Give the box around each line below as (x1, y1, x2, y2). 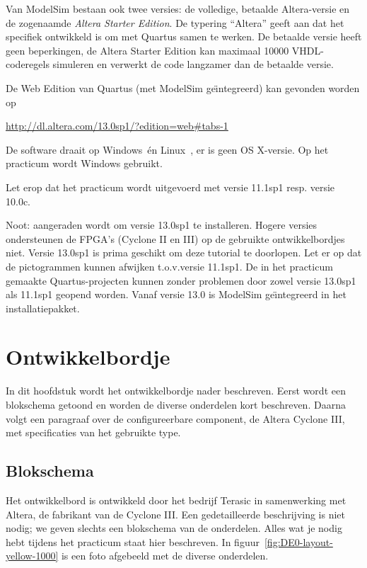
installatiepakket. (6, 300, 80, 315)
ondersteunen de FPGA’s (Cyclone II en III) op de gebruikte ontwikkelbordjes (6, 231, 345, 246)
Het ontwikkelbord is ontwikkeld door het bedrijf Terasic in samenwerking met (6, 492, 346, 507)
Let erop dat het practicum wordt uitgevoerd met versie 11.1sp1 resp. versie (6, 179, 335, 194)
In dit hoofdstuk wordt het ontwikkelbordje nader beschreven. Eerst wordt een (6, 383, 346, 398)
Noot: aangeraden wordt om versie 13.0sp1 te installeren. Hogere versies (6, 217, 318, 232)
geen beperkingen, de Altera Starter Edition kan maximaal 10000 (6, 42, 289, 57)
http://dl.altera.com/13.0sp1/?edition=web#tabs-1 (6, 118, 228, 133)
